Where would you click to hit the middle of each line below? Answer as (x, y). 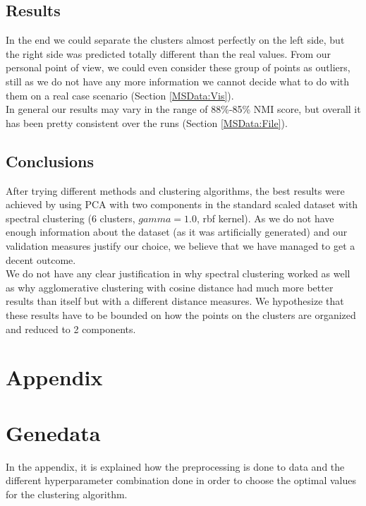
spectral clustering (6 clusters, (71, 218)
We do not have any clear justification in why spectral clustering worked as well (178, 273)
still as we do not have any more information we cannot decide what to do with (178, 81)
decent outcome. (41, 259)
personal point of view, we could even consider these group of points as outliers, (178, 67)
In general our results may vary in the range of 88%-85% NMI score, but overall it (183, 109)
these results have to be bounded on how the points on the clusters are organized (181, 314)
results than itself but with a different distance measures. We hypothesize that (175, 301)
